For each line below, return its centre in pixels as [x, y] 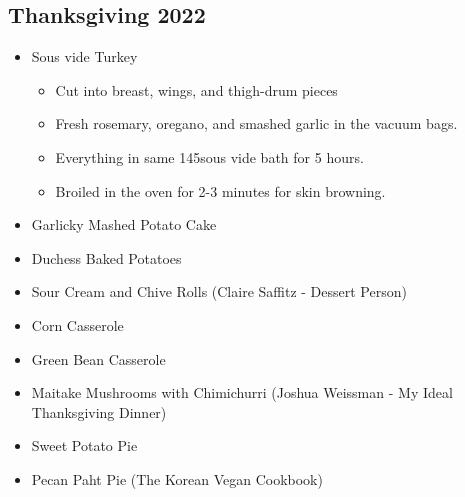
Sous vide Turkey [84, 56]
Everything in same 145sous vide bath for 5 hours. [209, 156]
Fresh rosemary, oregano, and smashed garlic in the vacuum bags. [256, 123]
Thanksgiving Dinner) [99, 411]
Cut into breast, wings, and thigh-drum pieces [196, 89]
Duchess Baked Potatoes [106, 257]
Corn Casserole [77, 324]
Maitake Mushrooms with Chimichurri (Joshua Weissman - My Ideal [242, 392]
